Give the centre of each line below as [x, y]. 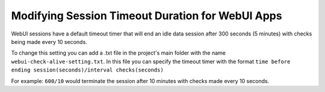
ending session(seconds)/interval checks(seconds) [87, 70]
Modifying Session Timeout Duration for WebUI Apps [147, 16]
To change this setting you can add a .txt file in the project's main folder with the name [118, 53]
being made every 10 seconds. [49, 41]
